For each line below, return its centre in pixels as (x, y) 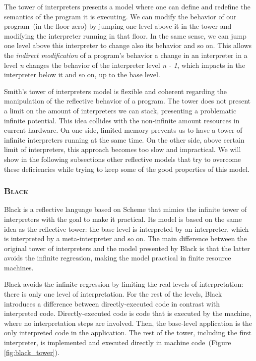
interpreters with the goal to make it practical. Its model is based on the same (123, 219)
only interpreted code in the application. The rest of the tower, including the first (128, 333)
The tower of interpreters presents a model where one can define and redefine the (127, 6)
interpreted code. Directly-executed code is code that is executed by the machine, (128, 313)
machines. (19, 267)
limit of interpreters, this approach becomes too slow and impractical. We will (123, 149)
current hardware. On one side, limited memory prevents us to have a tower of (123, 130)
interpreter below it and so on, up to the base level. (82, 75)
